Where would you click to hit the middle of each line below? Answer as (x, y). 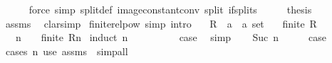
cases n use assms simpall (67, 51)
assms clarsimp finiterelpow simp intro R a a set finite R (161, 23)
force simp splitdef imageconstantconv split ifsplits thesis (170, 9)
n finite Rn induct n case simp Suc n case (171, 37)
